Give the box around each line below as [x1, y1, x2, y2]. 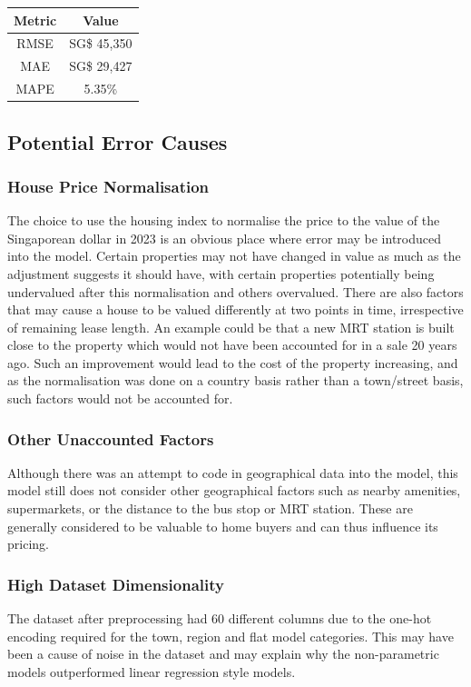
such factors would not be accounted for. [7, 389, 233, 408]
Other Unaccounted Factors [7, 427, 214, 450]
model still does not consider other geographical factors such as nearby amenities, [7, 481, 461, 500]
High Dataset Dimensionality [7, 572, 224, 595]
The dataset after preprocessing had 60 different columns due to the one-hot [7, 609, 432, 628]
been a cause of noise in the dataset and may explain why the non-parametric [7, 644, 439, 663]
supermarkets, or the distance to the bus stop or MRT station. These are [7, 499, 413, 518]
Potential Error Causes [7, 127, 228, 155]
